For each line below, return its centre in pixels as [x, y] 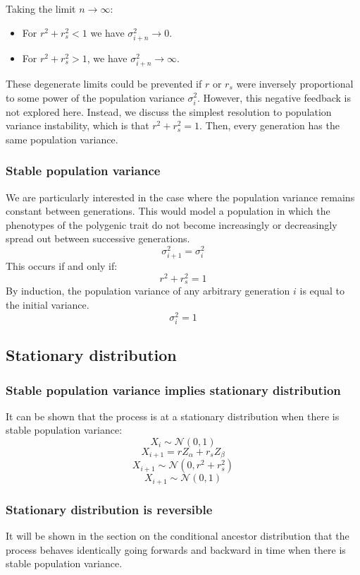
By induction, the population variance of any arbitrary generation [148, 291]
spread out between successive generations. [98, 238]
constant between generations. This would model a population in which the [168, 211]
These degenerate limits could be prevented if [104, 83]
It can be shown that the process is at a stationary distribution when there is [173, 416]
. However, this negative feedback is [274, 97]
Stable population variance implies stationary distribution [173, 390]
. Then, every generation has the [269, 125]
